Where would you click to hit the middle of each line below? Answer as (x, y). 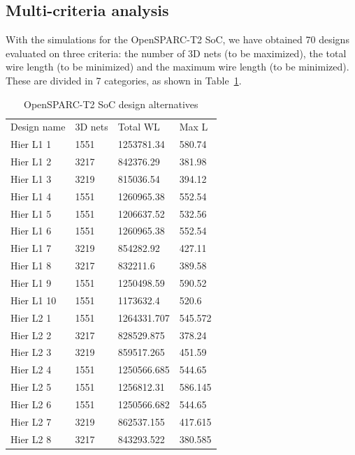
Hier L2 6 (31, 404)
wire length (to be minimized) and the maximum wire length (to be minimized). (177, 67)
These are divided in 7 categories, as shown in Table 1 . (124, 80)
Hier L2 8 (31, 439)
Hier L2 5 (31, 387)
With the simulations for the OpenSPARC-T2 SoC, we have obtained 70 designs (177, 39)
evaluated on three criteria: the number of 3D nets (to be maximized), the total (176, 53)
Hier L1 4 (31, 196)
